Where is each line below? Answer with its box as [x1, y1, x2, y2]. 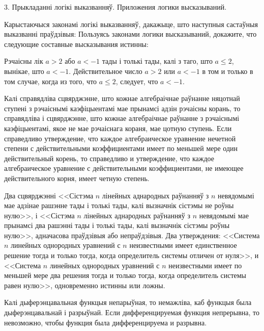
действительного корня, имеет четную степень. [4, 172, 150, 183]
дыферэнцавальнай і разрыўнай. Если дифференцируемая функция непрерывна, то [4, 307, 259, 318]
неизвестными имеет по [168, 260, 242, 270]
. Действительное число [69, 65, 142, 76]
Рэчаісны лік [4, 56, 43, 66]
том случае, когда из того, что [4, 75, 97, 86]
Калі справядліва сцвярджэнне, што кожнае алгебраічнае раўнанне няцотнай [4, 93, 240, 104]
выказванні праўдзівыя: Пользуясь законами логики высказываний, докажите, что [4, 29, 257, 39]
